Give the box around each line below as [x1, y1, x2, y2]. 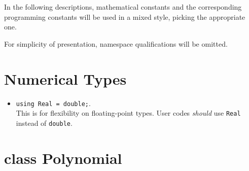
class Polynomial [4, 147, 122, 168]
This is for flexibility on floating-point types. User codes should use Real [16, 108, 241, 118]
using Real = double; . [16, 97, 91, 108]
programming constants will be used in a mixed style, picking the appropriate [4, 11, 245, 22]
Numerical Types [4, 68, 127, 89]
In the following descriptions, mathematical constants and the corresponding [4, 2, 242, 12]
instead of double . [16, 117, 73, 128]
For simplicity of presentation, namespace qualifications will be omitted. [4, 38, 228, 49]
